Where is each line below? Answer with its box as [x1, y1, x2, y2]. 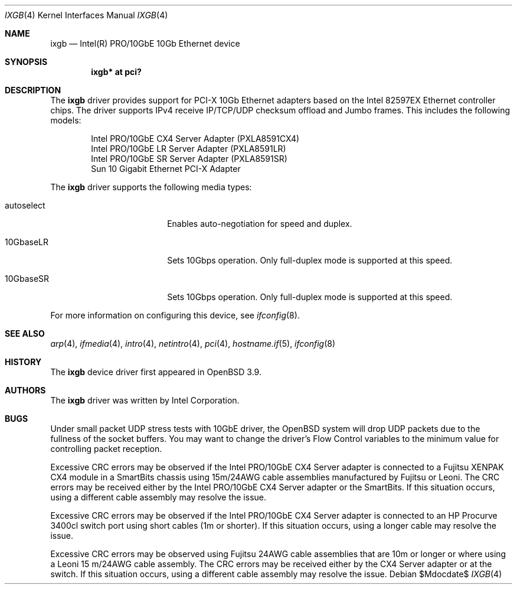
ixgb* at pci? [91, 67, 142, 77]
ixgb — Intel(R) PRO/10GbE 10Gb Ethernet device [50, 38, 240, 48]
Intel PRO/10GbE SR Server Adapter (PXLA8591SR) [91, 154, 287, 164]
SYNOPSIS [5, 57, 48, 67]
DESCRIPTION [5, 85, 61, 95]
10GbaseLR [5, 237, 49, 247]
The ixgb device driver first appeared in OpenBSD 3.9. [50, 367, 261, 377]
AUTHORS [5, 385, 46, 395]
